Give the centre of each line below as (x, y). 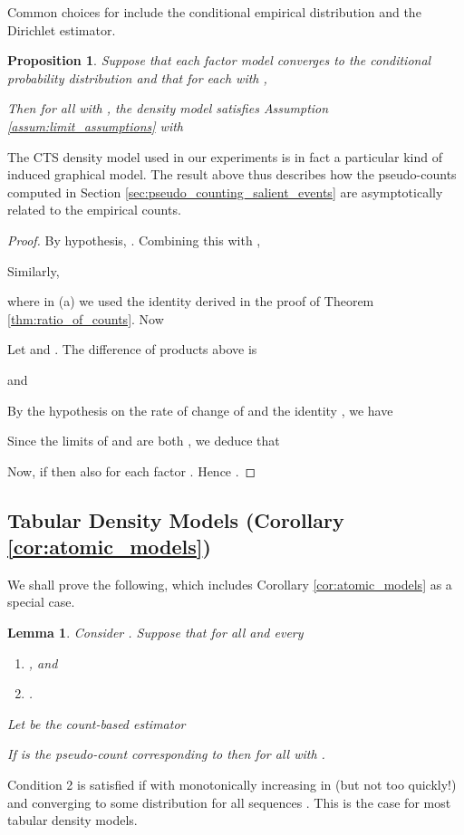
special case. (41, 602)
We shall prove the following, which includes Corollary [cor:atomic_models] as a (230, 584)
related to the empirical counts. (94, 210)
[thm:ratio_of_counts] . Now (86, 318)
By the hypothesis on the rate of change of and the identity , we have (200, 410)
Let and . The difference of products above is (132, 349)
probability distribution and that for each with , (137, 77)
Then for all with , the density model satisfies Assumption (168, 108)
